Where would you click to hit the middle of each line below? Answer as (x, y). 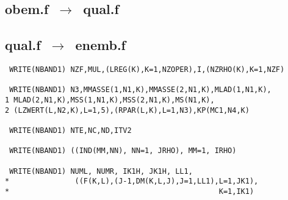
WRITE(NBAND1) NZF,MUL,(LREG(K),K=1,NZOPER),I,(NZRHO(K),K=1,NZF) (147, 69)
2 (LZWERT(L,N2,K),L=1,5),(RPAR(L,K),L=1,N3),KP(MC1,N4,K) (127, 110)
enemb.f (100, 45)
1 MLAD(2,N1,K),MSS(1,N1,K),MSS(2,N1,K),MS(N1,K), (110, 100)
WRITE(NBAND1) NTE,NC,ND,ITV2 (70, 130)
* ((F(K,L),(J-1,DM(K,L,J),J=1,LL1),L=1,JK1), (132, 181)
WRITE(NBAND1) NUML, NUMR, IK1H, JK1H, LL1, (101, 171)
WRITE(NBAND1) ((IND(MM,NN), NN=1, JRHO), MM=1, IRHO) (123, 151)
